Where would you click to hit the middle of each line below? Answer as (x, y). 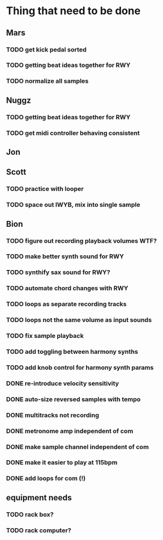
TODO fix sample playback (45, 336)
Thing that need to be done (74, 11)
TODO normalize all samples (47, 81)
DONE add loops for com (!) (46, 479)
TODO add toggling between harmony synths (72, 352)
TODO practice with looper (45, 189)
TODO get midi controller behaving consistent (73, 133)
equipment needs (39, 497)
